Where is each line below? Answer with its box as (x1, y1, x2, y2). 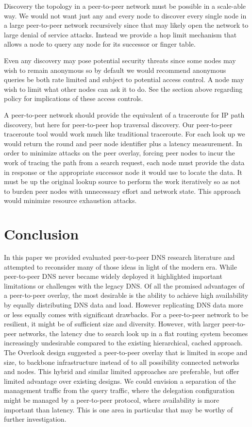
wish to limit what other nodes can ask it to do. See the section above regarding (4, 84, 243, 94)
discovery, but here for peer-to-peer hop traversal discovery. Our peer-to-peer (4, 119, 233, 129)
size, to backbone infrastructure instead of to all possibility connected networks (4, 357, 239, 367)
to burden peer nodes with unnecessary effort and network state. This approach (4, 186, 241, 196)
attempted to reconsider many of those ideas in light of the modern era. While (4, 261, 237, 272)
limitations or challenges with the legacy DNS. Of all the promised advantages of (4, 280, 245, 290)
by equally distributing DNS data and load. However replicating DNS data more (4, 299, 243, 309)
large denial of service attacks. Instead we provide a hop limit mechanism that (4, 29, 237, 39)
